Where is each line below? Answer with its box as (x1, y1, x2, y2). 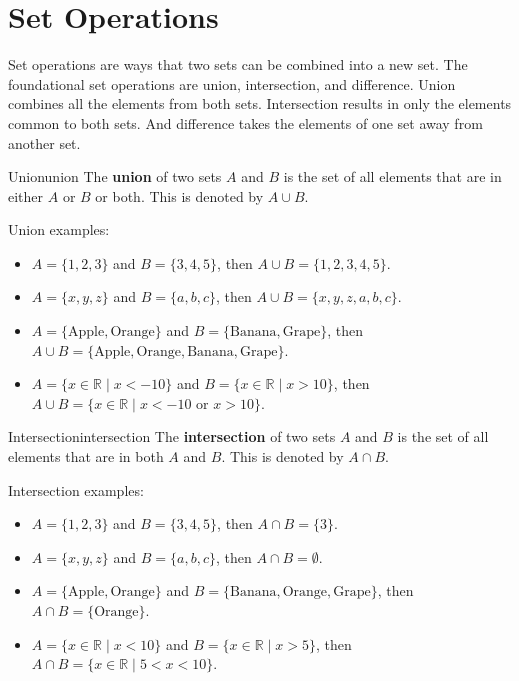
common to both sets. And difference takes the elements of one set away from (8, 112, 483, 133)
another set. (8, 132, 81, 153)
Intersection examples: (8, 479, 144, 500)
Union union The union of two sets (8, 166, 222, 187)
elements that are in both (8, 446, 164, 467)
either (8, 185, 44, 206)
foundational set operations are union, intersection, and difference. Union (8, 73, 456, 94)
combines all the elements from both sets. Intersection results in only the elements (8, 93, 512, 114)
